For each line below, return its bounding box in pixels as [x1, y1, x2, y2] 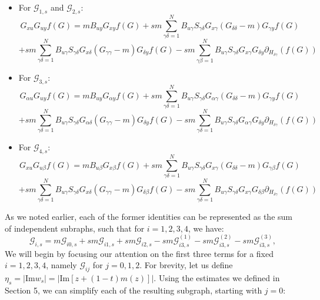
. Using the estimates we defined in [154, 271, 280, 283]
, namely [46, 259, 77, 271]
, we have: [188, 222, 224, 234]
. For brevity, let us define [139, 259, 233, 271]
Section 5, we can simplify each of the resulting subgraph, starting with [5, 283, 262, 296]
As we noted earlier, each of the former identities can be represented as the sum [5, 210, 292, 223]
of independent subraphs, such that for [5, 222, 145, 234]
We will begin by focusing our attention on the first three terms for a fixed [5, 247, 274, 259]
